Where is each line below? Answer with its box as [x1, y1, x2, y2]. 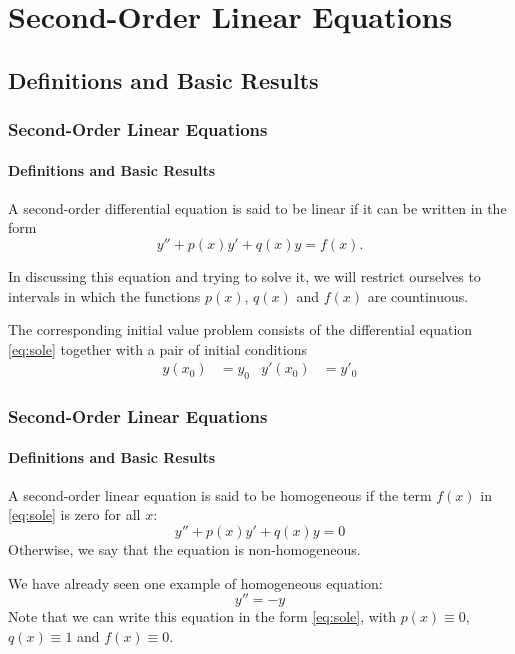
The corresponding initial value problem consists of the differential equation [8, 319, 473, 340]
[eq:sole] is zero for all [8, 504, 141, 525]
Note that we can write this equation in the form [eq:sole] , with [8, 606, 396, 627]
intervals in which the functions [8, 285, 201, 306]
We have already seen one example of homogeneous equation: [8, 572, 383, 593]
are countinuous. [367, 285, 469, 306]
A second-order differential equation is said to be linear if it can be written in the [8, 197, 507, 218]
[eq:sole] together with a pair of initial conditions [8, 338, 307, 359]
